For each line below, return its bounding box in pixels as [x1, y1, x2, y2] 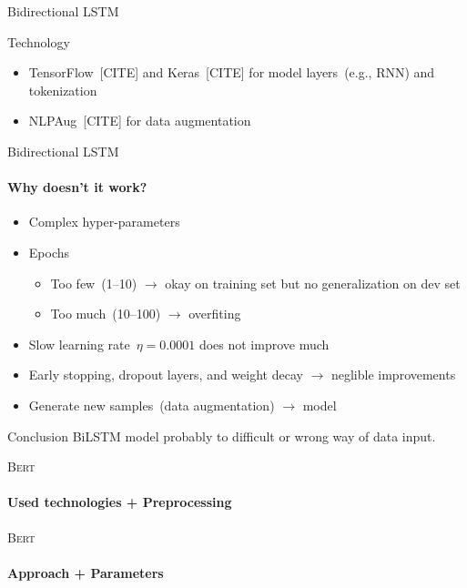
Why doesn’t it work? [7, 177, 147, 197]
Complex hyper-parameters [28, 212, 180, 231]
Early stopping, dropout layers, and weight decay [28, 365, 303, 384]
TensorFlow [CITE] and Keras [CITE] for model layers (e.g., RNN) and [28, 63, 435, 82]
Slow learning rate [28, 334, 130, 353]
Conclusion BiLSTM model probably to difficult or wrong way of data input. [7, 426, 436, 445]
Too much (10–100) [50, 304, 161, 323]
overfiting [188, 304, 241, 323]
